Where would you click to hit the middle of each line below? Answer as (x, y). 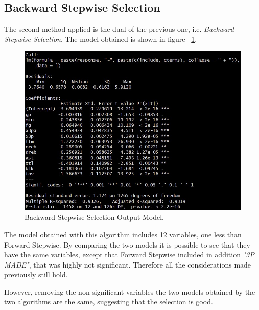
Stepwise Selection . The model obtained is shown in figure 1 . (101, 39)
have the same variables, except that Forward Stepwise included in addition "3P (129, 254)
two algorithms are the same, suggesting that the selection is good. (109, 302)
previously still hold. (36, 274)
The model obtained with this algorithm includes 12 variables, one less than (123, 234)
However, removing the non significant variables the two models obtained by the (130, 291)
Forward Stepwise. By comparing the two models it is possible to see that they (127, 244)
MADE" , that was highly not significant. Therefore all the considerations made (128, 264)
